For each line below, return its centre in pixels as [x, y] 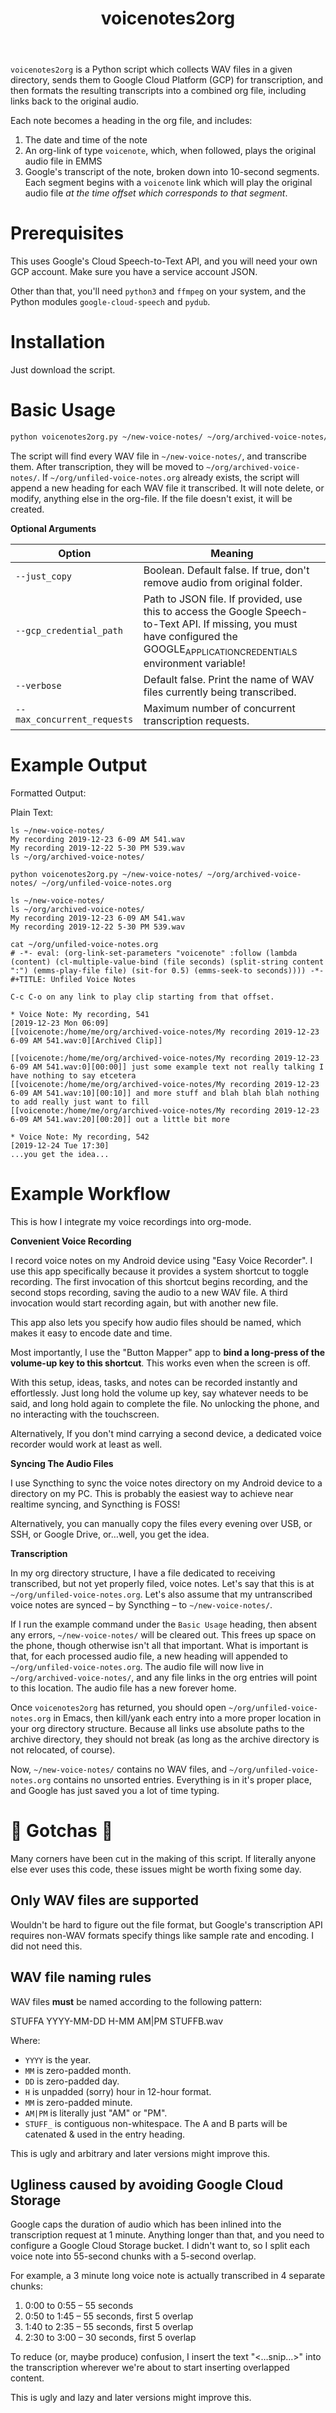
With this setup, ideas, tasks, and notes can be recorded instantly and [154, 1382]
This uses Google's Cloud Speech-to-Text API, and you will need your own [164, 261]
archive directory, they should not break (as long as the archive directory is [165, 1739]
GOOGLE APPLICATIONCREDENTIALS [220, 650]
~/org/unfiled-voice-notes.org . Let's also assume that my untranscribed [161, 1594]
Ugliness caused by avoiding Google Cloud [147, 2184]
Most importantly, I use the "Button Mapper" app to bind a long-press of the [167, 1352]
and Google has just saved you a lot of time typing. [115, 1790]
